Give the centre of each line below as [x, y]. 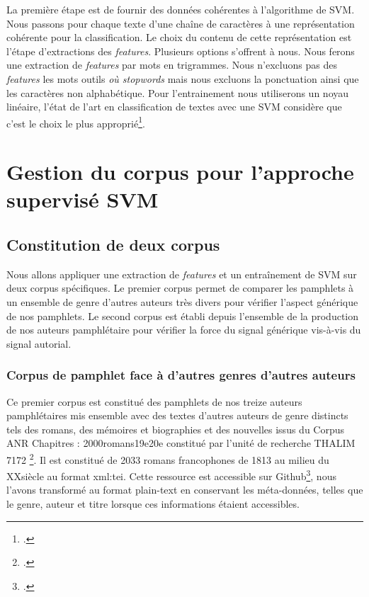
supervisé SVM [83, 199]
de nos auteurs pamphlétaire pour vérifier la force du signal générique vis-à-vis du [184, 330]
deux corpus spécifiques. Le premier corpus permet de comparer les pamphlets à [180, 288]
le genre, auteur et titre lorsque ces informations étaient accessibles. [153, 504]
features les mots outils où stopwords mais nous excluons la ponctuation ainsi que [183, 78]
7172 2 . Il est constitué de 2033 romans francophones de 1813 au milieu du [168, 458]
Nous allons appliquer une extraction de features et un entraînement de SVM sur [182, 274]
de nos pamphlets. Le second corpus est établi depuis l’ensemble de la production [183, 315]
